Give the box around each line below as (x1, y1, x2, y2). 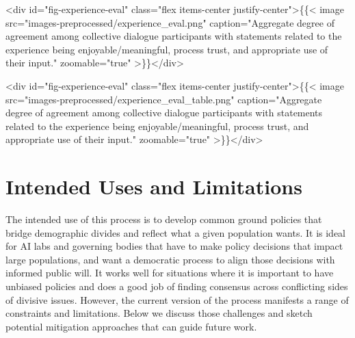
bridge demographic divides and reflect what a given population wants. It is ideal (5, 225, 345, 239)
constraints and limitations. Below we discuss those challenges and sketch (5, 306, 313, 320)
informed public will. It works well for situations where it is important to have (5, 265, 334, 280)
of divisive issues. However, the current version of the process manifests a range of (5, 292, 349, 307)
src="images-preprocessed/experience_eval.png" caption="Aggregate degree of (5, 15, 334, 29)
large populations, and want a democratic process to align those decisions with (5, 252, 335, 266)
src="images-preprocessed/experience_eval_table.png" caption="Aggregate (5, 92, 322, 106)
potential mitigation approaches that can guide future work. (5, 319, 257, 333)
